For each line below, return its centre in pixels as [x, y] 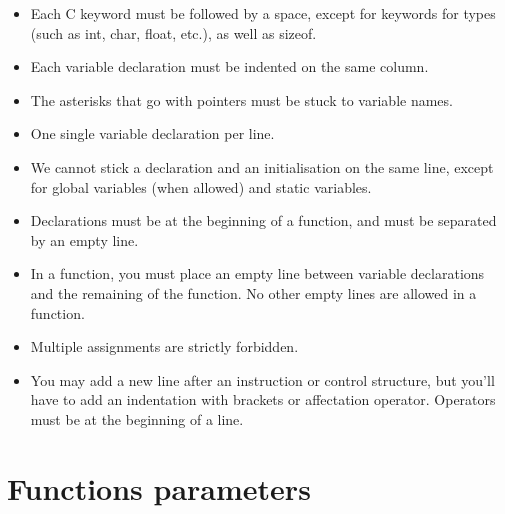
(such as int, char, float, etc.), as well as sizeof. [173, 32]
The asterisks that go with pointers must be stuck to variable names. [241, 99]
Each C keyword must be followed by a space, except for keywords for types [263, 13]
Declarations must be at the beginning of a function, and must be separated [263, 220]
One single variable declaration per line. [152, 133]
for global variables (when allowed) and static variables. [201, 186]
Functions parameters [159, 487]
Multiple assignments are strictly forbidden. [164, 346]
